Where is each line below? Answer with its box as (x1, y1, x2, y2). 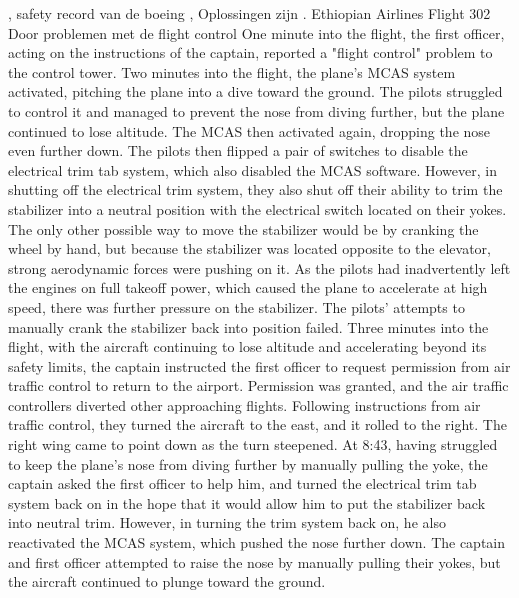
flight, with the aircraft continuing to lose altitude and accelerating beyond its (8, 336, 487, 357)
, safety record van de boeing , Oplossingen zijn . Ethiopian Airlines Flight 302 (8, 3, 491, 23)
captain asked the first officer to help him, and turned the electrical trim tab (8, 473, 477, 494)
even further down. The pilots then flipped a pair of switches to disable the (8, 140, 468, 161)
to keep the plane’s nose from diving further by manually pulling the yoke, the (8, 453, 488, 474)
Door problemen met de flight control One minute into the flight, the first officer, (8, 22, 505, 43)
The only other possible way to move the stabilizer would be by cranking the (8, 218, 479, 239)
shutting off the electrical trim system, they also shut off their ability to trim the (8, 179, 503, 200)
